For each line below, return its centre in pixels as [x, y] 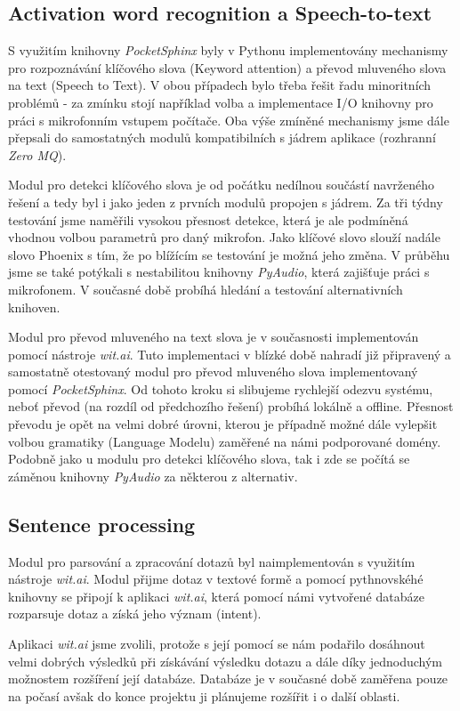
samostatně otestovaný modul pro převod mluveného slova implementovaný [213, 372]
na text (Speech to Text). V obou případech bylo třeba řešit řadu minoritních [220, 85]
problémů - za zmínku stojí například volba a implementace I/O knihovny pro [221, 102]
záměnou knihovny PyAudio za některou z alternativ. [153, 476]
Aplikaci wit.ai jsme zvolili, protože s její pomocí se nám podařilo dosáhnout [217, 644]
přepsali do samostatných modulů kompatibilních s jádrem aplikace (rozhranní [222, 137]
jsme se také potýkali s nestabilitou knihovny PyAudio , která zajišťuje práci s [219, 272]
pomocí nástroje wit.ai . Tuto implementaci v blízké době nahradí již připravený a [230, 354]
